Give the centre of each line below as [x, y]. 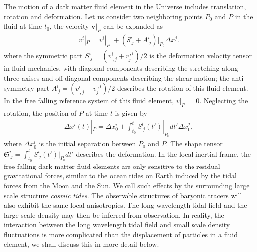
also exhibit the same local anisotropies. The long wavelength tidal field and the [126, 205]
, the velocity [69, 26]
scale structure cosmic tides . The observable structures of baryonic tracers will [123, 195]
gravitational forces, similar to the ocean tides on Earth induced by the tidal [120, 176]
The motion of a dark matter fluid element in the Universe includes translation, [125, 6]
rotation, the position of [40, 113]
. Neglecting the [224, 101]
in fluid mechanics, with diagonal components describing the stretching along [121, 68]
